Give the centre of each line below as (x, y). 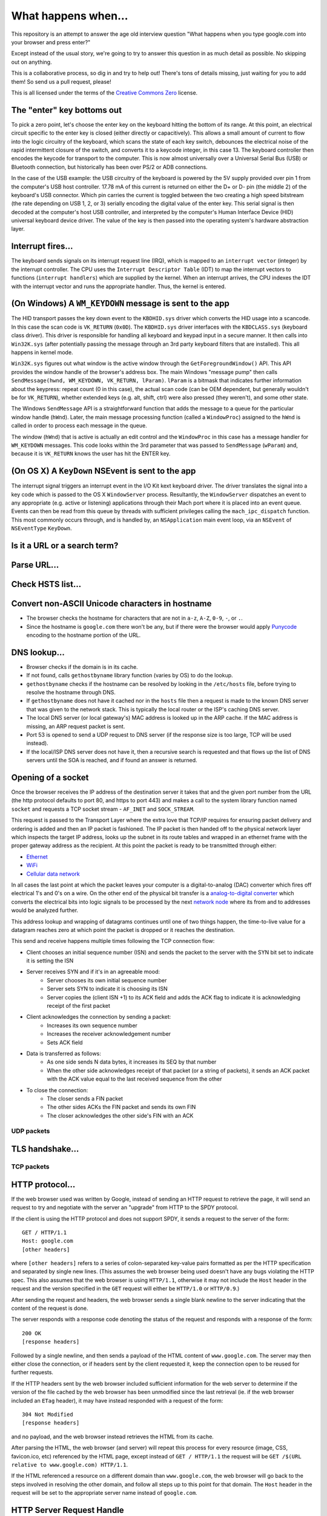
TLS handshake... (45, 1149)
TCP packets (30, 1167)
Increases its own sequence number (92, 1025)
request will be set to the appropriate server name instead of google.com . (104, 1493)
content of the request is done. (50, 1308)
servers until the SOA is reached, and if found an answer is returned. (112, 760)
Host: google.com (48, 1241)
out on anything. (31, 62)
